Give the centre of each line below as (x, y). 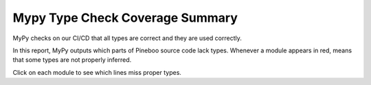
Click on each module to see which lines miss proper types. (97, 72)
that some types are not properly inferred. (72, 60)
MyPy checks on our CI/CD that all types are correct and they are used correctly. (127, 38)
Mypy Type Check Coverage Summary (125, 18)
